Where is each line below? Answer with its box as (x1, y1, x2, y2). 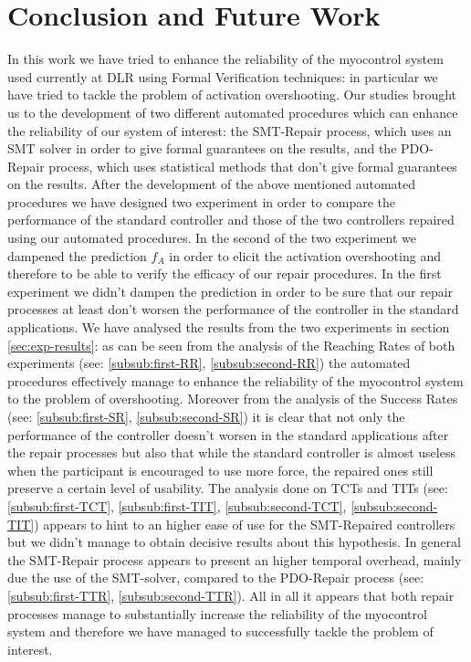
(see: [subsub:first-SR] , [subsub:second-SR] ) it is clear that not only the (7, 407, 405, 426)
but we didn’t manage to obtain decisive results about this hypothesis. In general (7, 532, 461, 552)
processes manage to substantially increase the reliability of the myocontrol (7, 604, 427, 623)
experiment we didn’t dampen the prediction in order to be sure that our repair (7, 281, 454, 300)
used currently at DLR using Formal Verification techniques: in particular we (7, 67, 438, 86)
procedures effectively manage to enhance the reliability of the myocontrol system (7, 371, 464, 390)
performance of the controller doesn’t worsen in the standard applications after (7, 425, 449, 444)
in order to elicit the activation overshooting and (169, 246, 441, 265)
